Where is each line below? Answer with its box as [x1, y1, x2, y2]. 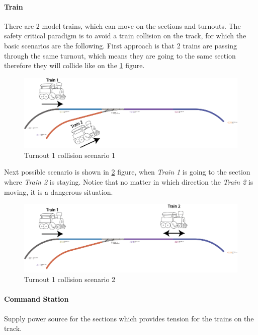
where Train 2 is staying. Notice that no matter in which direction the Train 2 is [4, 177, 253, 187]
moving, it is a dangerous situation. [4, 186, 113, 197]
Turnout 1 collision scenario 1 [24, 149, 116, 160]
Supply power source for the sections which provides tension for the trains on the [4, 313, 254, 323]
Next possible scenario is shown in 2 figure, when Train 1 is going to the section [4, 166, 250, 177]
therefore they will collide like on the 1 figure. [4, 60, 145, 71]
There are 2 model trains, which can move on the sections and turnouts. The [4, 20, 241, 31]
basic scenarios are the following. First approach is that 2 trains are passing [4, 40, 237, 50]
